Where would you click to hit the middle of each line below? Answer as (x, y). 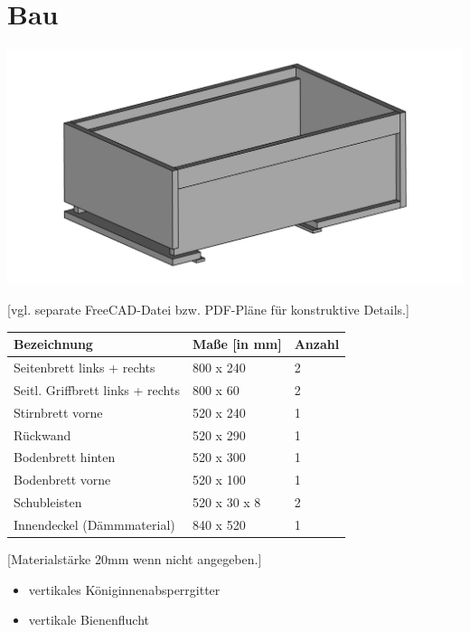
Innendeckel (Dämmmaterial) (94, 524)
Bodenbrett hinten (65, 457)
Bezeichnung (53, 344)
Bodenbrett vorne (62, 480)
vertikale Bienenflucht (89, 620)
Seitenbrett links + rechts (85, 368)
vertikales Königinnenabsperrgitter (124, 589)
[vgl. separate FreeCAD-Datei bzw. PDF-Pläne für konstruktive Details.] (208, 310)
